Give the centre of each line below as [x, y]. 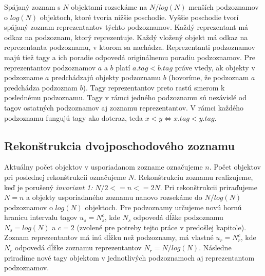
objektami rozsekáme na [109, 7]
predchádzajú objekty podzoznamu [106, 77]
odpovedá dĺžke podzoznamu [178, 217]
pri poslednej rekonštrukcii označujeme [65, 177]
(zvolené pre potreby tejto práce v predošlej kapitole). [162, 227]
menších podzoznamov [224, 7]
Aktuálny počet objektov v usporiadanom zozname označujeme [103, 167]
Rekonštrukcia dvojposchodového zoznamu [119, 145]
